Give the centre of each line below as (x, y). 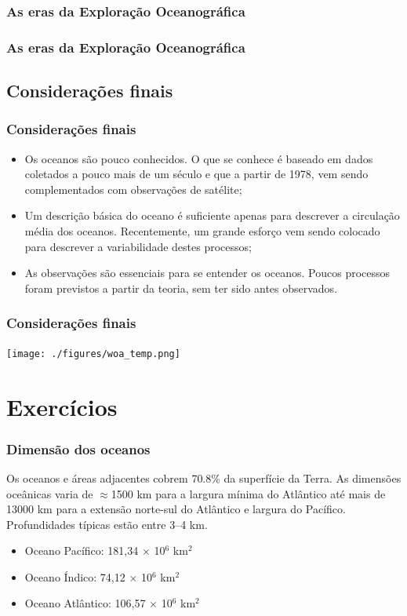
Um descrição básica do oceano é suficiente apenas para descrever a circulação (212, 215)
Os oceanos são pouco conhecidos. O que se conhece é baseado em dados (199, 158)
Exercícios (62, 406)
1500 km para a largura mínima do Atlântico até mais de (248, 493)
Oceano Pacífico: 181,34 (82, 550)
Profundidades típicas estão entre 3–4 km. (107, 524)
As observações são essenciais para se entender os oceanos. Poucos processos (207, 273)
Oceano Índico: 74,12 (75, 576)
